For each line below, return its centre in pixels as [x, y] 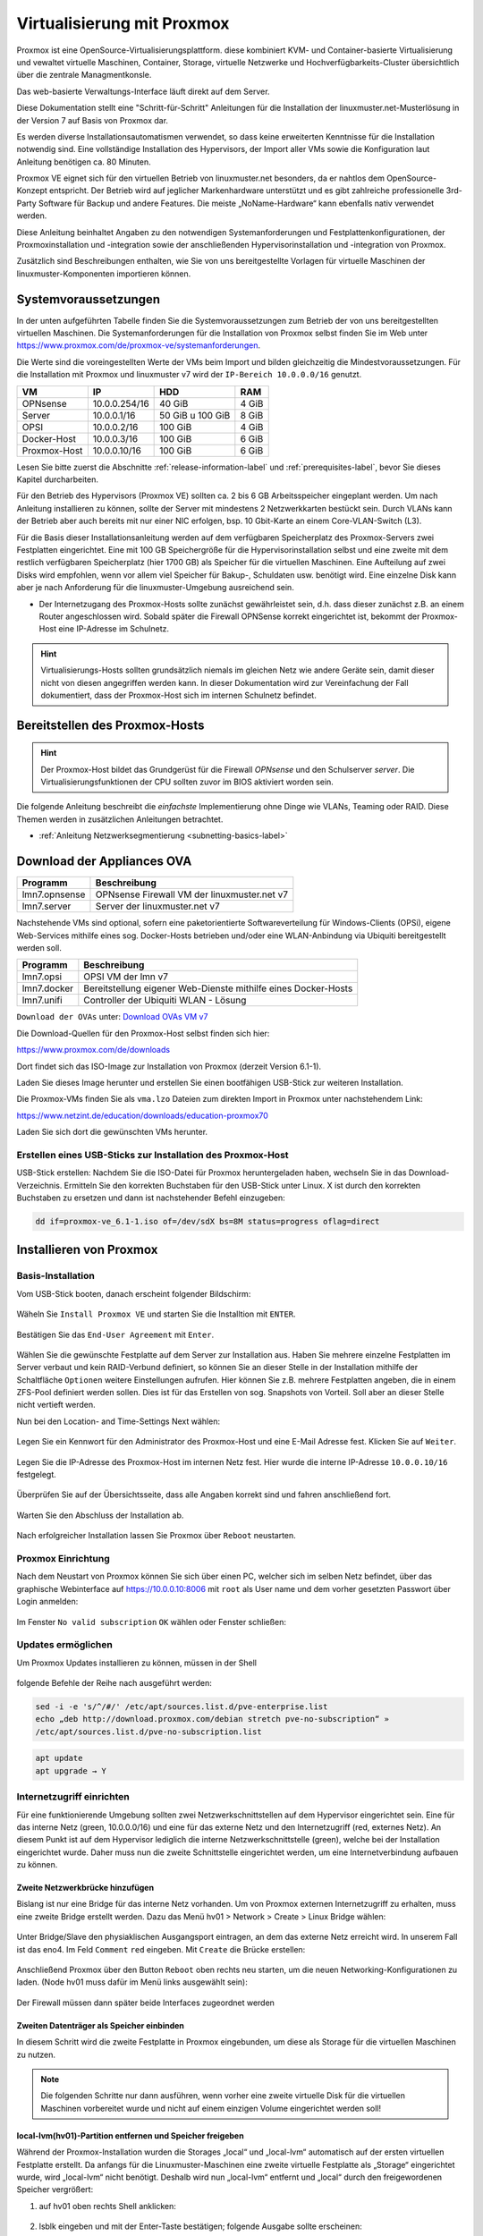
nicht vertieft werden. [56, 1405]
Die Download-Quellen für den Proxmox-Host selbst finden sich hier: [143, 1033]
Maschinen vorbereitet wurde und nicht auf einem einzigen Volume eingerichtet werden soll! [211, 2108]
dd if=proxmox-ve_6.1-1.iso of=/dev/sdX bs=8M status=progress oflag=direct [208, 1221]
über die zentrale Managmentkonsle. [84, 75]
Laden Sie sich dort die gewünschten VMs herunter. [112, 1132]
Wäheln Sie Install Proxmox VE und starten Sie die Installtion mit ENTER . [156, 1314]
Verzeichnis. [39, 1185]
